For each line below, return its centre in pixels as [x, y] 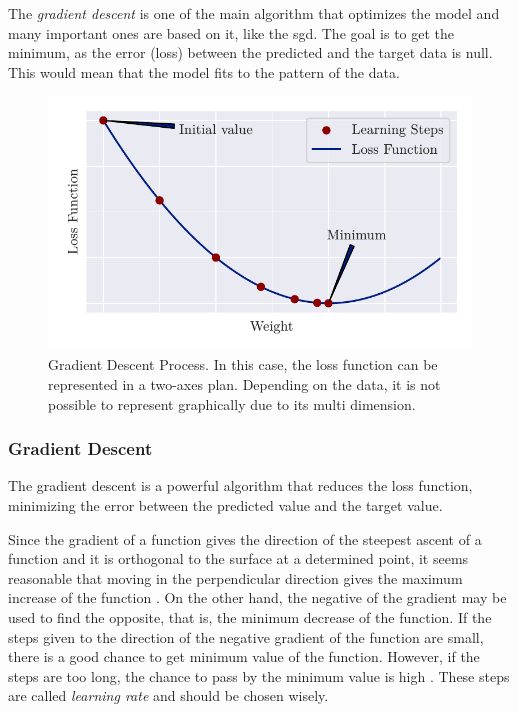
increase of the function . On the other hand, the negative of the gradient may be [257, 597]
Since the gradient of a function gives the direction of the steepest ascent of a [245, 538]
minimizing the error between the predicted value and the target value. [225, 504]
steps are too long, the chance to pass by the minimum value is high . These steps [259, 675]
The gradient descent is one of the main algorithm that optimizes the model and [254, 13]
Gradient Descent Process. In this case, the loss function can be [243, 364]
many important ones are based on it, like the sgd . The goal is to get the [231, 32]
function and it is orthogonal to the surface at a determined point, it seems [238, 558]
